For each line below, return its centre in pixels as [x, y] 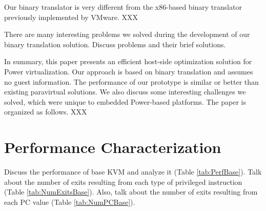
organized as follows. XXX [46, 112]
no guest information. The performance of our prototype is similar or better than [131, 81]
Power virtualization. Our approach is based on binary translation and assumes [129, 71]
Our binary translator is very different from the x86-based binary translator [123, 7]
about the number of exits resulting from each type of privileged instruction [123, 181]
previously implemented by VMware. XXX [71, 17]
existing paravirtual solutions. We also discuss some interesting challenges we [125, 92]
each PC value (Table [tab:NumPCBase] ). [70, 202]
